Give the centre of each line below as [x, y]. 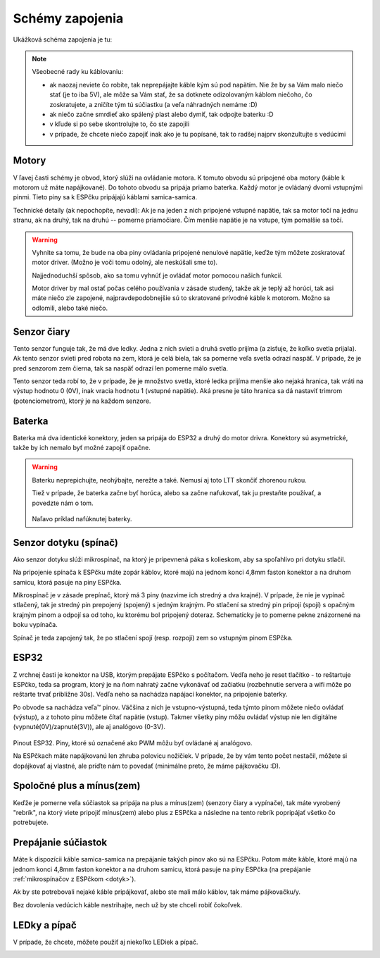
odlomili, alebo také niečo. [70, 308]
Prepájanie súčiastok [60, 843]
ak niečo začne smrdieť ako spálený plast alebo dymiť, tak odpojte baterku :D [161, 114]
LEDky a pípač [45, 925]
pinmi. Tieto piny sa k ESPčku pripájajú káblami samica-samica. [105, 197]
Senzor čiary [42, 331]
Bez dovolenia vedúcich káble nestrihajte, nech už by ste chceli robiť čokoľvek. [128, 904]
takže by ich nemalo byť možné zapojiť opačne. [82, 448]
